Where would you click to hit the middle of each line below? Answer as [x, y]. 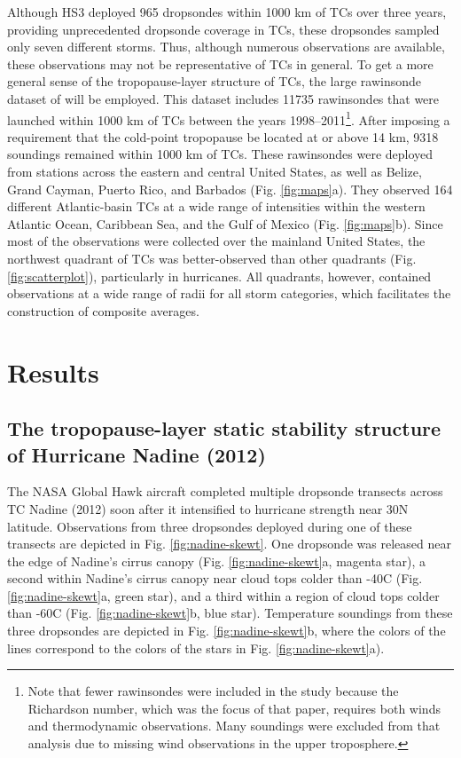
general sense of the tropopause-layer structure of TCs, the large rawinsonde [214, 81]
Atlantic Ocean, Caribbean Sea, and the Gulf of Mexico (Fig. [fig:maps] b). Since [225, 223]
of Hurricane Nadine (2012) [137, 454]
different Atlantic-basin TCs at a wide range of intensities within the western [216, 206]
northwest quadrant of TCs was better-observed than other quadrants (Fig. [212, 258]
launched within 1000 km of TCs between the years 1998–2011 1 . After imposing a [229, 118]
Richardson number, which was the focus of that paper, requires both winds [234, 708]
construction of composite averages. [103, 310]
